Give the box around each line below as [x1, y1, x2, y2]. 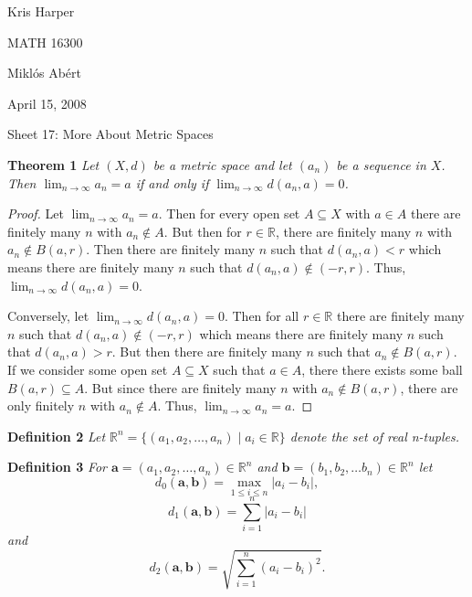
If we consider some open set [7, 359, 168, 378]
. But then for [163, 221, 242, 240]
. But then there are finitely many [111, 342, 302, 361]
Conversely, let [7, 306, 89, 325]
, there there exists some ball [301, 359, 463, 378]
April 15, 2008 [7, 93, 87, 112]
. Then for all [224, 306, 299, 325]
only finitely [7, 396, 75, 415]
